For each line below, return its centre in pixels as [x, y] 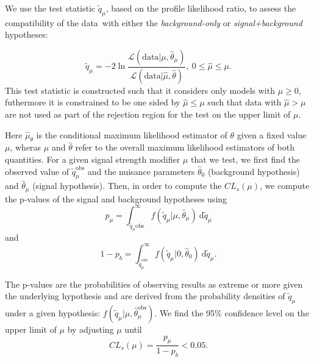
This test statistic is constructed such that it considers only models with [140, 90]
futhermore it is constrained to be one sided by [93, 102]
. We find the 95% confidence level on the [232, 312]
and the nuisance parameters [141, 171]
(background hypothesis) [254, 171]
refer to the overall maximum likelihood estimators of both [185, 147]
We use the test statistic [50, 8]
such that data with [244, 102]
